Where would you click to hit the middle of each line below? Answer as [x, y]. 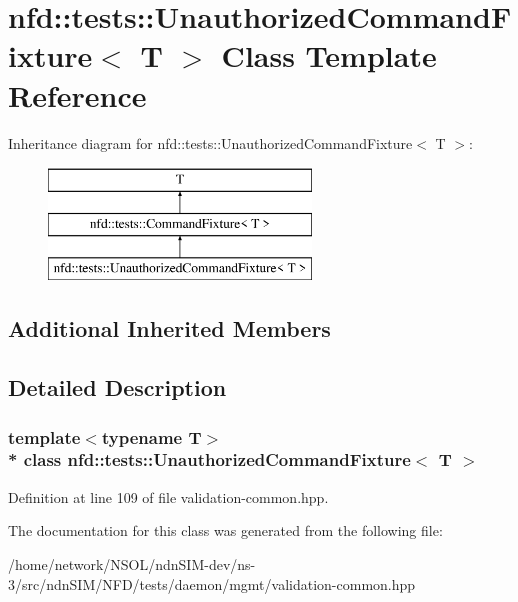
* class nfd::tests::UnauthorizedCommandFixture [209, 459]
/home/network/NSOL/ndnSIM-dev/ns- [132, 563]
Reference [77, 94]
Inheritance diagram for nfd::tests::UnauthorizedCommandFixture [210, 142]
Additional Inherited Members [169, 328]
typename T [151, 436]
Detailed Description [117, 387]
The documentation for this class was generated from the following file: [225, 530]
